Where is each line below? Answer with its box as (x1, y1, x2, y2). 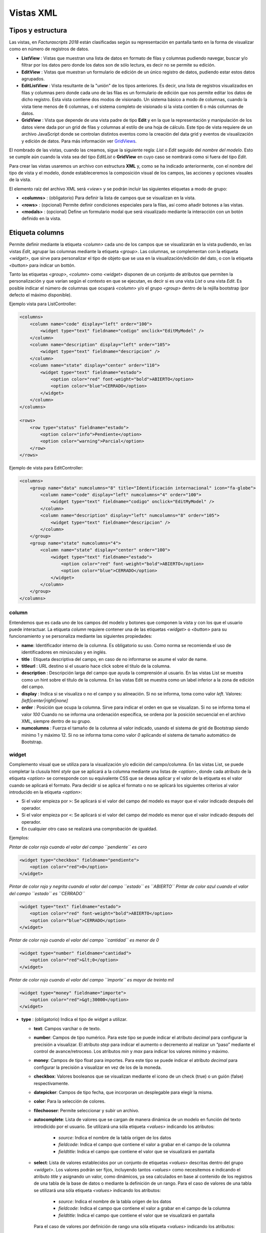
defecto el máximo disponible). (9, 292, 72, 298)
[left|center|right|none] (21, 697, 68, 703)
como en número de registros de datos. (9, 46, 90, 52)
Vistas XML (9, 7, 58, 18)
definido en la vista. (21, 216, 62, 221)
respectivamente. (33, 1080, 69, 1086)
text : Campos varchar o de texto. (33, 1025, 101, 1031)
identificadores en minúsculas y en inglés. (21, 649, 107, 655)
